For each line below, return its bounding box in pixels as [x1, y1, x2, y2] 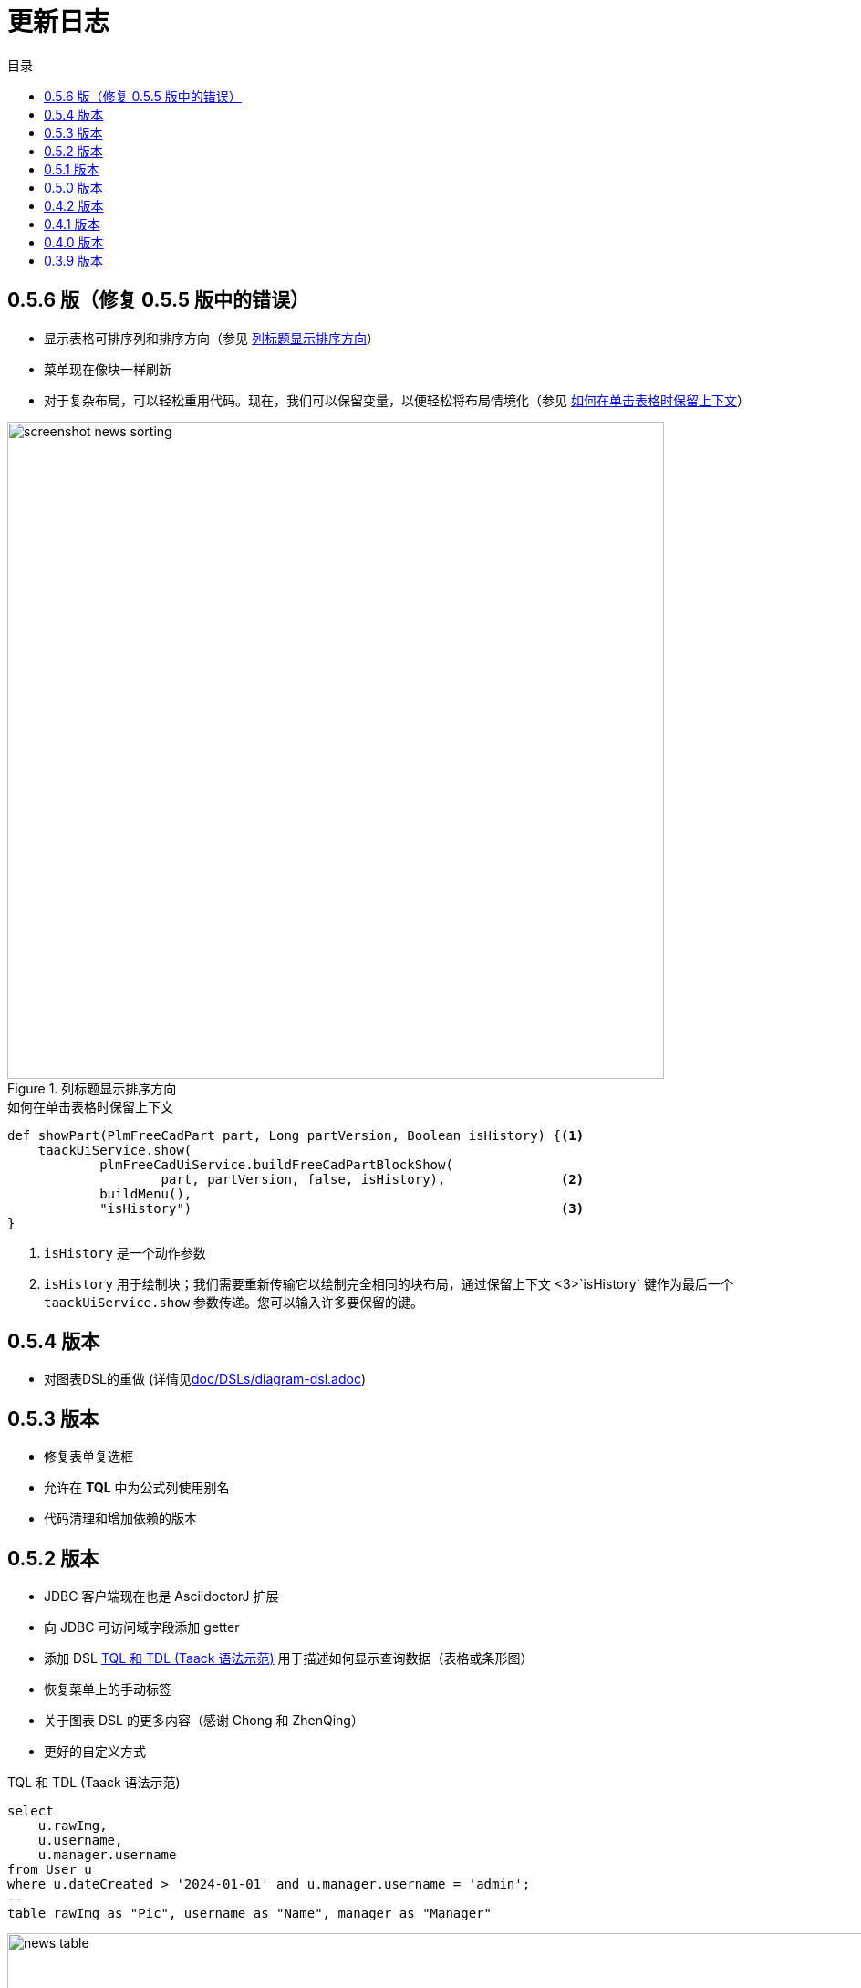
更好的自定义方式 [44, 1743, 146, 1760]
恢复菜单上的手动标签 [44, 1681, 171, 1698]
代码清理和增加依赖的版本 [44, 1511, 197, 1527]
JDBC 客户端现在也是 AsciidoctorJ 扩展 [44, 1588, 279, 1605]
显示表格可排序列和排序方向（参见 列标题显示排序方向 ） [44, 330, 379, 346]
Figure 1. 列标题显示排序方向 [7, 1080, 177, 1096]
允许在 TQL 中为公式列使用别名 [44, 1480, 230, 1496]
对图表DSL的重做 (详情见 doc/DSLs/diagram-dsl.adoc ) [44, 1371, 367, 1387]
